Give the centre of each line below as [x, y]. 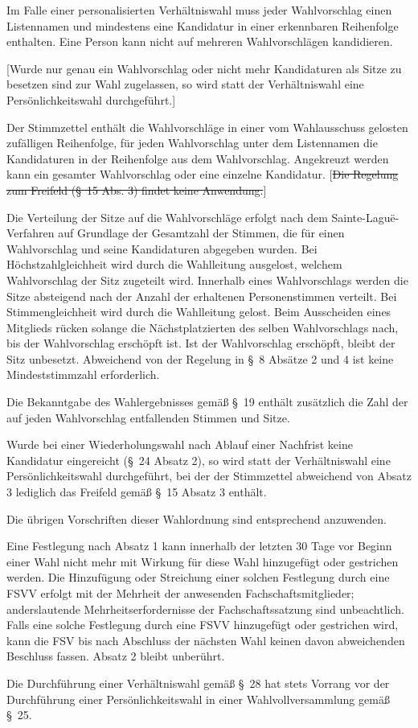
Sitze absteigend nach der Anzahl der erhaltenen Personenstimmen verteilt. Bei [202, 296]
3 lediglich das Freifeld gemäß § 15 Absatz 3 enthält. [137, 492]
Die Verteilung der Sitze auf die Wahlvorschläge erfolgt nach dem [167, 217]
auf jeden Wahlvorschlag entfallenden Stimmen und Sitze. [148, 417]
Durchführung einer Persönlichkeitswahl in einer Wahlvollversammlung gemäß [198, 699]
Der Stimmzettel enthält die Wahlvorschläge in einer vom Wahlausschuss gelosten [207, 127]
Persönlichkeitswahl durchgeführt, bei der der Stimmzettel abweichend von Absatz [209, 476]
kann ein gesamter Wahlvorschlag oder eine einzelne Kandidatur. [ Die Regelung [203, 174]
